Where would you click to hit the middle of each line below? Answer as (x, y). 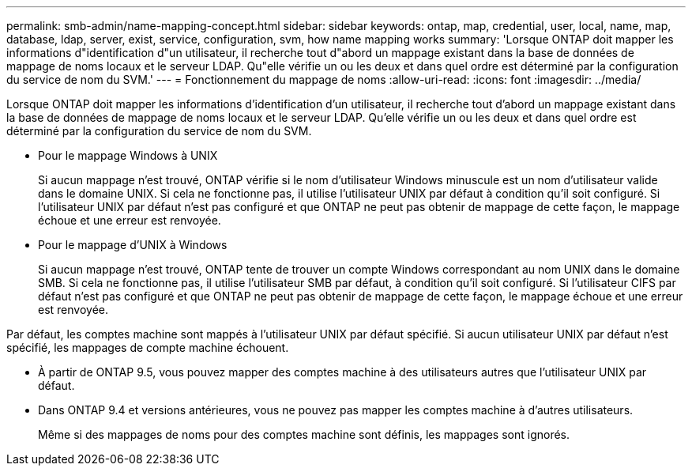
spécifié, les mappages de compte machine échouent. (148, 347)
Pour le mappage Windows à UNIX (128, 155)
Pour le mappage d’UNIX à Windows (133, 245)
